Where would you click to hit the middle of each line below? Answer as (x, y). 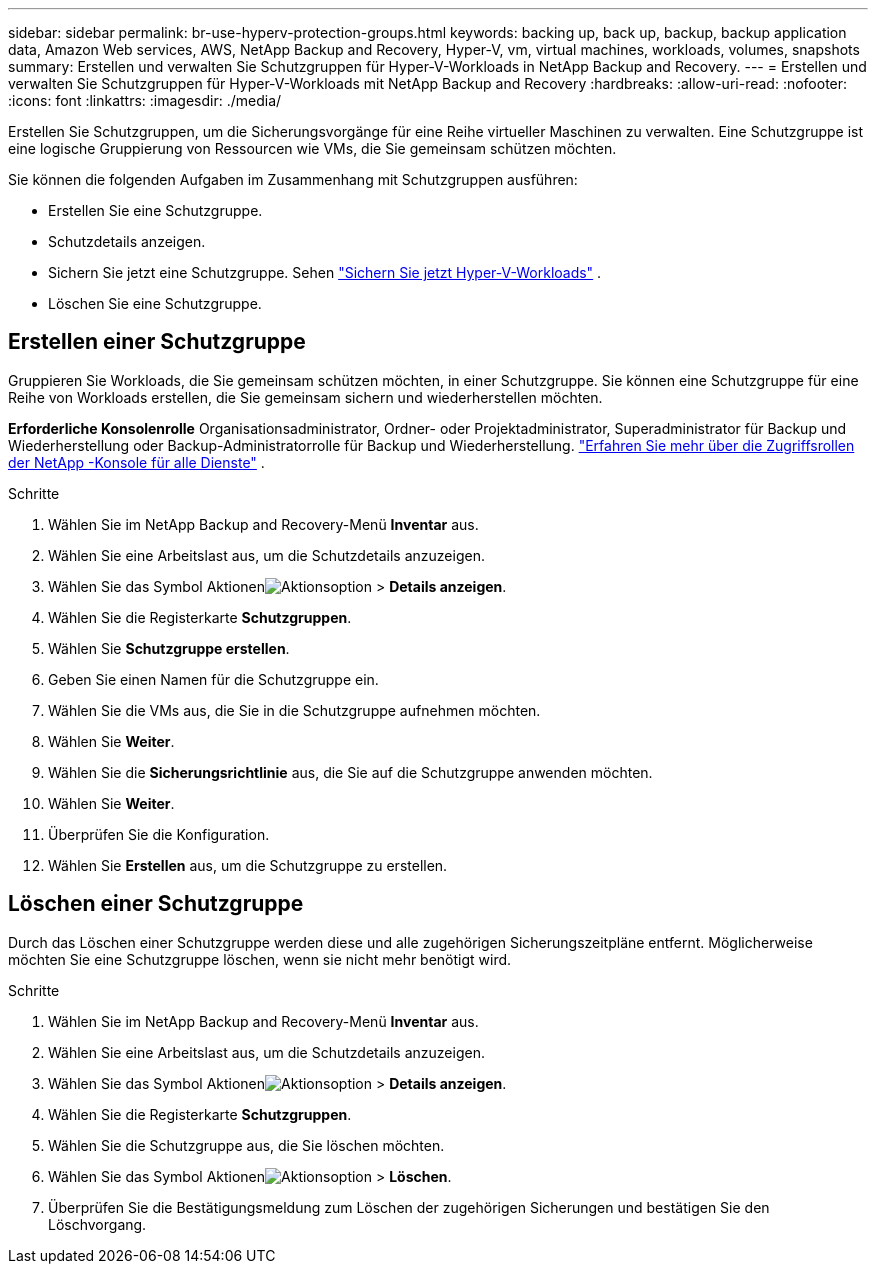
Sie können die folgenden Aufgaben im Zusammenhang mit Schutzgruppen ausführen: (293, 179)
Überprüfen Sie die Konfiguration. (159, 834)
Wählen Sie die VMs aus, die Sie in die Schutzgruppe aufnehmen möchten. (294, 710)
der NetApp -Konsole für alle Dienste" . (136, 462)
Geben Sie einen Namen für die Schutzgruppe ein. (213, 679)
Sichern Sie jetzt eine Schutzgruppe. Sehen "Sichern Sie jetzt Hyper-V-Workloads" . (325, 272)
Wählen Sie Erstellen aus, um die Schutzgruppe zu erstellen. (248, 865)
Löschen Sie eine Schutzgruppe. (155, 303)
